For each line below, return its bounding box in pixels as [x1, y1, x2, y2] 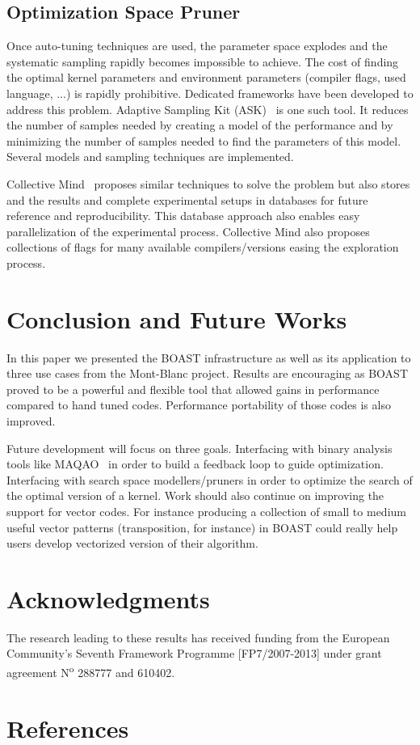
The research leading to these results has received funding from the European [6, 629, 390, 646]
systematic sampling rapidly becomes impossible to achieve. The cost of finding [6, 53, 399, 70]
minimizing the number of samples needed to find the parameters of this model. [6, 132, 401, 149]
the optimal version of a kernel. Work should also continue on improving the [6, 487, 384, 504]
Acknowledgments [6, 582, 210, 615]
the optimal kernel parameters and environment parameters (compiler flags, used [6, 69, 406, 86]
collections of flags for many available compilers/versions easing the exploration [6, 239, 399, 256]
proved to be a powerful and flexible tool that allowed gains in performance [6, 380, 380, 397]
